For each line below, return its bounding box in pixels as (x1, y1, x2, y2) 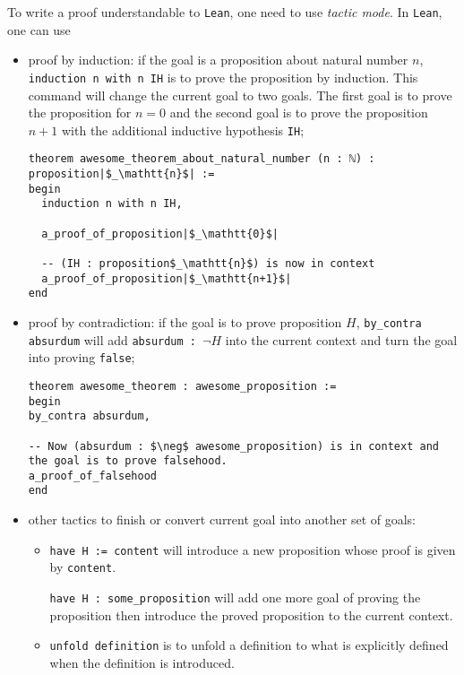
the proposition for (28, 103, 132, 122)
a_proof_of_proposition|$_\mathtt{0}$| (41, 227, 279, 240)
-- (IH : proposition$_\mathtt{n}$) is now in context (41, 256, 375, 270)
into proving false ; (28, 348, 135, 367)
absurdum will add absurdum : (28, 330, 197, 349)
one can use (7, 20, 71, 39)
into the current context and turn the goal (225, 330, 458, 349)
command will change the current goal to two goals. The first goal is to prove (28, 85, 452, 104)
